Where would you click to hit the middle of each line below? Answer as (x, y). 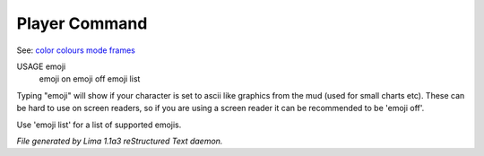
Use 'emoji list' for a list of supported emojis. (99, 125)
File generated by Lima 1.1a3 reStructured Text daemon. (120, 141)
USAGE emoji (41, 66)
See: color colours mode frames (76, 50)
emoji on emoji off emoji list (90, 79)
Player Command (82, 23)
